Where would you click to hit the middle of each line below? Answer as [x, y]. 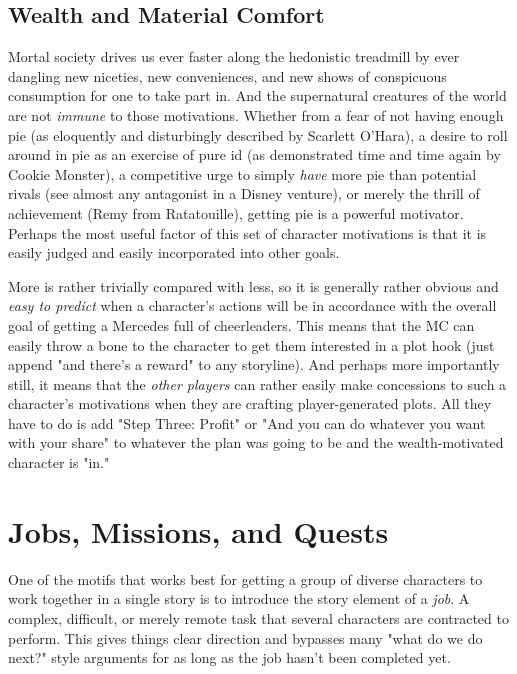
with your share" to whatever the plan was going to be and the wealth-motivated [256, 442]
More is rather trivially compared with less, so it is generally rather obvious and [253, 285]
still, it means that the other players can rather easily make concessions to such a [257, 383]
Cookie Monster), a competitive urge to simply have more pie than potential [242, 173]
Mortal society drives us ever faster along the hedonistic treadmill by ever [234, 56]
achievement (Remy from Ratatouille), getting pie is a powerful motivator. [236, 212]
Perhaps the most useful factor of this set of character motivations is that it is [247, 232]
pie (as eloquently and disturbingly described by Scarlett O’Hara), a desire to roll [258, 134]
